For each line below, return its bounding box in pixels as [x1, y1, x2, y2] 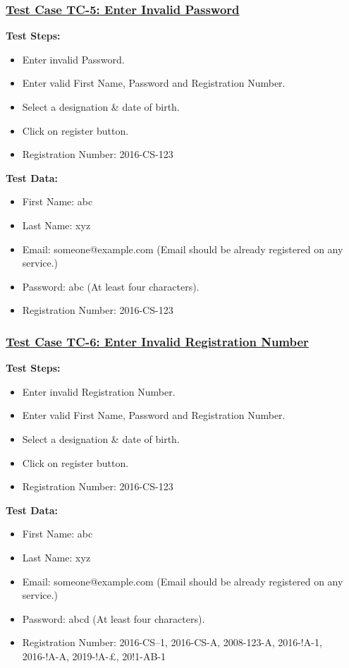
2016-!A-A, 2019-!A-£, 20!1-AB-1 [22, 648, 166, 663]
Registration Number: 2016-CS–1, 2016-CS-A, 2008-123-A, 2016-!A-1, [22, 635, 322, 650]
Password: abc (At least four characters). [22, 279, 200, 293]
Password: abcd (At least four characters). [22, 611, 205, 626]
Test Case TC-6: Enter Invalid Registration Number [6, 332, 309, 350]
